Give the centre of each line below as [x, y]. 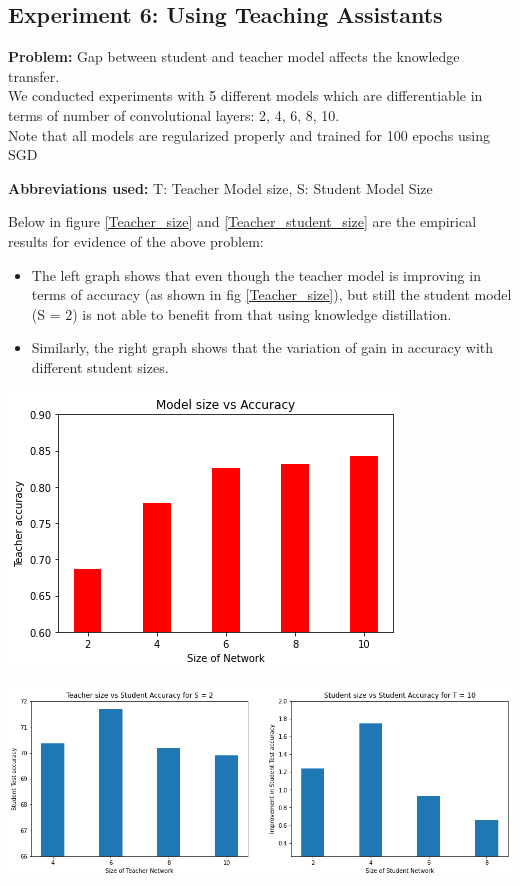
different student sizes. [100, 366]
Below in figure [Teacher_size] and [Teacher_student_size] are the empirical [242, 221]
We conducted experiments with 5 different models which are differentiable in [245, 95]
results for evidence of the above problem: [136, 240]
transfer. [34, 75]
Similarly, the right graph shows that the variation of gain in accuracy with [262, 347]
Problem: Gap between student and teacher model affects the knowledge [234, 56]
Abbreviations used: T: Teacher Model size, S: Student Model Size [220, 187]
